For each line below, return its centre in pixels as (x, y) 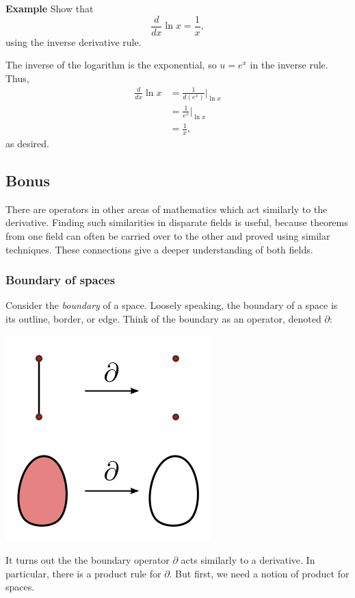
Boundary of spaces (61, 280)
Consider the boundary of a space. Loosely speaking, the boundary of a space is (172, 305)
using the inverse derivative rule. (74, 41)
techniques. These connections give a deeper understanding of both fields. (159, 249)
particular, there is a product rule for (83, 573)
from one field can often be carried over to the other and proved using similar (168, 236)
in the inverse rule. (289, 65)
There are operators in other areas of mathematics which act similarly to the (167, 209)
